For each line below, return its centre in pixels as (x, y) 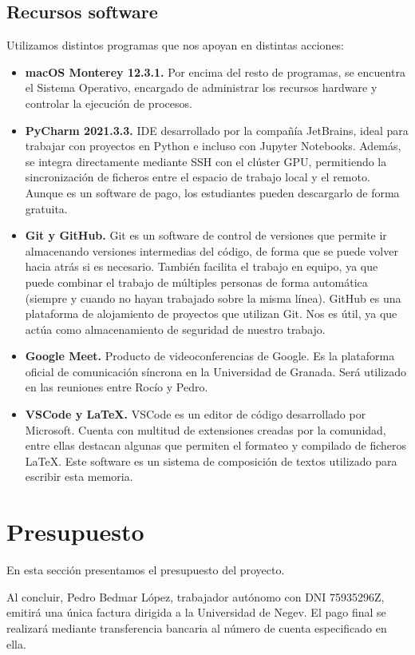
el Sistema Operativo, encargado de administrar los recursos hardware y (201, 87)
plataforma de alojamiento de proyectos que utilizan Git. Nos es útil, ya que (211, 314)
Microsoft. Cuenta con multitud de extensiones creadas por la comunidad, (206, 429)
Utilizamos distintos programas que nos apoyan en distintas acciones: (176, 45)
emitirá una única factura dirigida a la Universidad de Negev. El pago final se (196, 612)
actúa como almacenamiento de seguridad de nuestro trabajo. (175, 329)
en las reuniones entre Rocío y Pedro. (117, 387)
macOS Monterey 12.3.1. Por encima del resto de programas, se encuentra (215, 71)
